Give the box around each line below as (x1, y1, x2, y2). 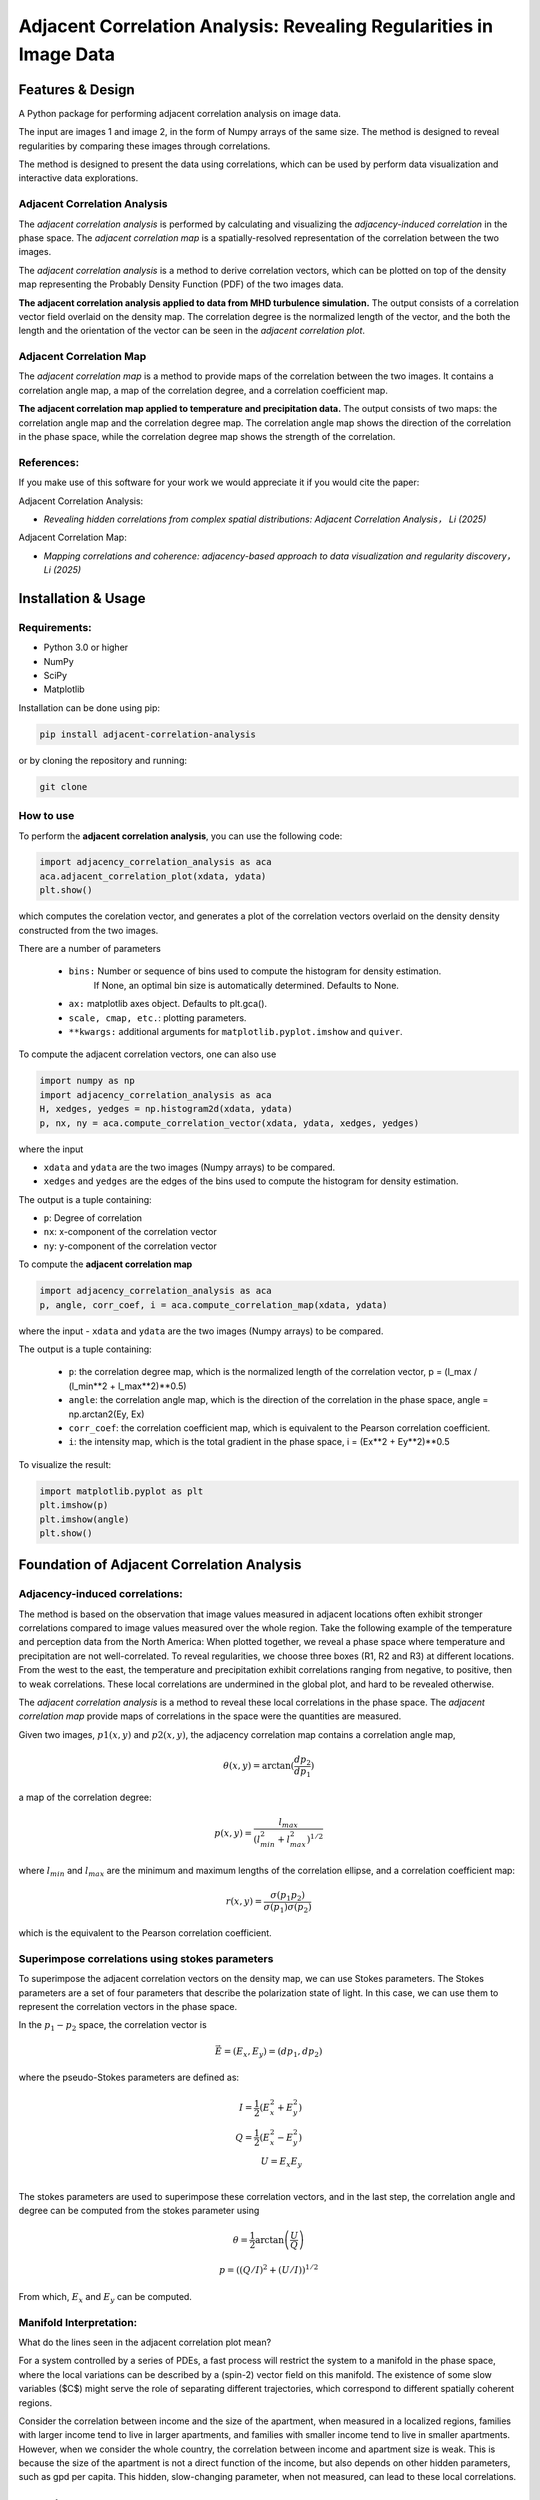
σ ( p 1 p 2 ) (270, 1889, 305, 1903)
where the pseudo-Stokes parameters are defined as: (18, 2071, 240, 2084)
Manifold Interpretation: (18, 2315, 138, 2329)
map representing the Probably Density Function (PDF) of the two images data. (18, 278, 344, 290)
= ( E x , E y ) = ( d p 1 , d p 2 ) (223, 2045, 323, 2059)
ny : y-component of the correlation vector (43, 1240, 217, 1252)
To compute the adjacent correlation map (18, 1258, 193, 1270)
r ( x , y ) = (225, 1896, 263, 1907)
